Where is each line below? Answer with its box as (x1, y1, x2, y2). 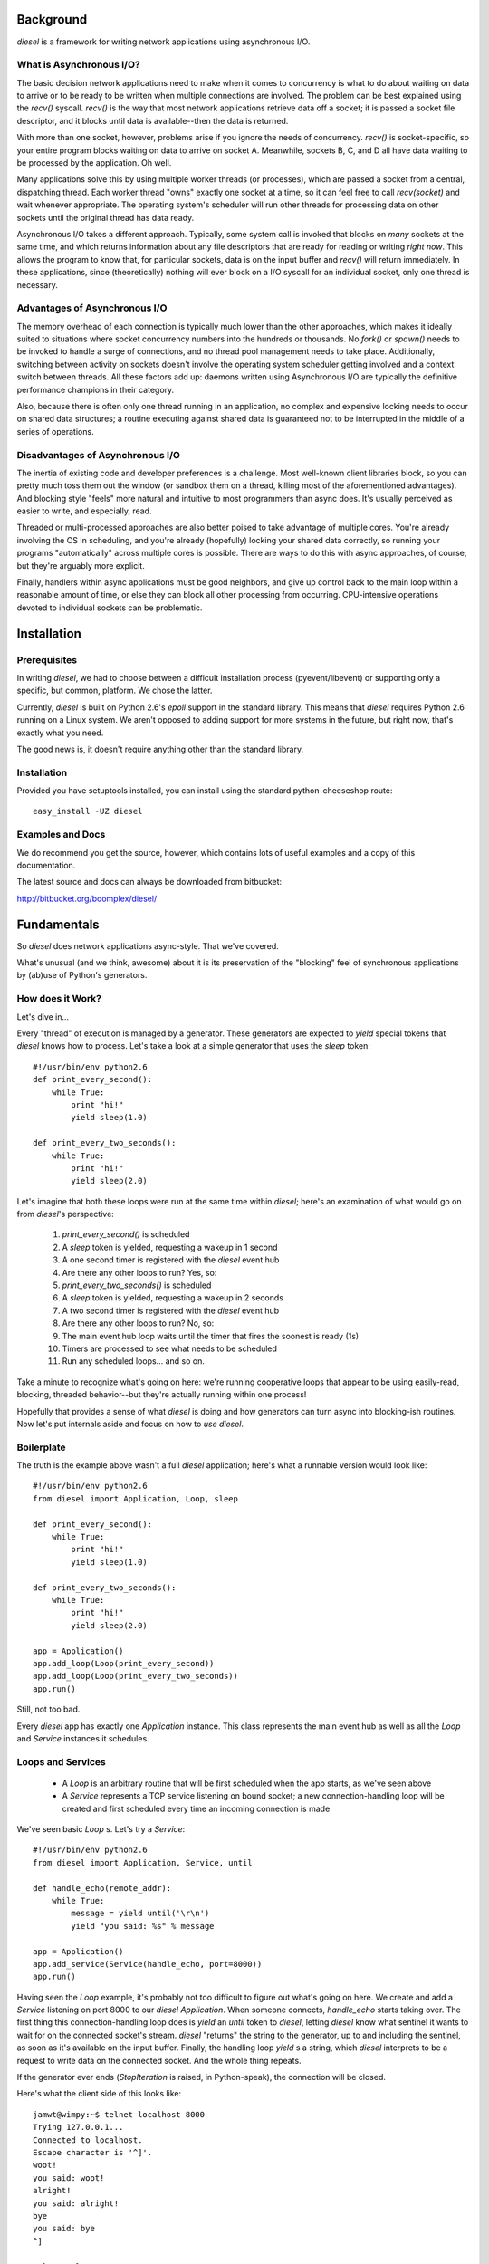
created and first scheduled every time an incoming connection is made (62, 1803, 331, 1814)
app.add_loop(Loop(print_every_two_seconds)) (33, 1671, 239, 1682)
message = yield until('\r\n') (71, 1908, 210, 1919)
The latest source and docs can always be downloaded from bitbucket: (16, 877, 283, 887)
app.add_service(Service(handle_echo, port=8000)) (33, 1959, 263, 1969)
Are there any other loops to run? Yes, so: (62, 1267, 217, 1278)
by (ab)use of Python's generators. (16, 970, 148, 981)
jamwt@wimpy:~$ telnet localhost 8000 (33, 2109, 206, 2119)
